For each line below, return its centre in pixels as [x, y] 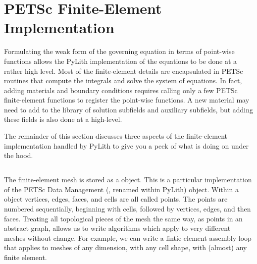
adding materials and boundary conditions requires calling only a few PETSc [121, 90]
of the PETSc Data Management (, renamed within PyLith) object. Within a [121, 189]
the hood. [19, 155]
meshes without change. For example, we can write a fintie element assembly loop [128, 238]
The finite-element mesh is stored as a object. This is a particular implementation [128, 180]
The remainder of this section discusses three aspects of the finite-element [116, 136]
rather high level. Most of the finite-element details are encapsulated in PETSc [124, 71]
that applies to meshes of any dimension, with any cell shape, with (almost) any [126, 247]
